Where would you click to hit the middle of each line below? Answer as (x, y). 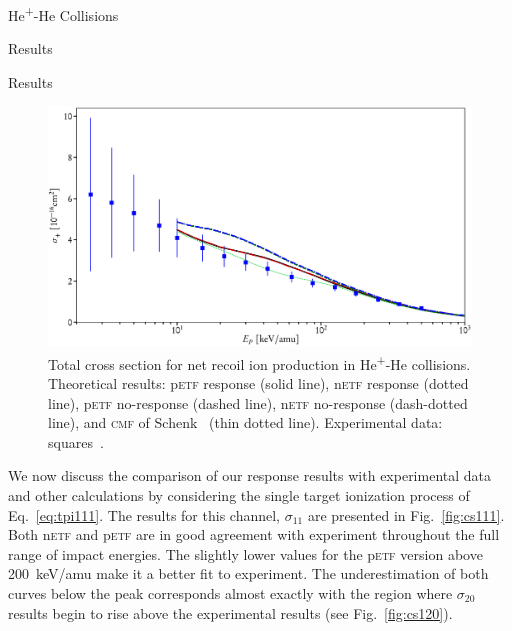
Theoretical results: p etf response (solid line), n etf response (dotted (258, 383)
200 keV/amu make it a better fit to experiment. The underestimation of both (248, 573)
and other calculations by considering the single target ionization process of (239, 494)
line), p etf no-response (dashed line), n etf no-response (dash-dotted (258, 402)
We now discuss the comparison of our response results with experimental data (250, 475)
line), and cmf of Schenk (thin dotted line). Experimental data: (245, 422)
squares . (76, 441)
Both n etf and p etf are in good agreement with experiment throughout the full (254, 534)
